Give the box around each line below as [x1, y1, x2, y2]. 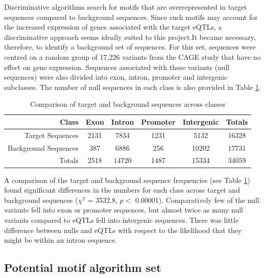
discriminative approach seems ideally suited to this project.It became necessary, [4, 31, 256, 42]
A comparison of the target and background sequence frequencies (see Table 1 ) [4, 174, 250, 185]
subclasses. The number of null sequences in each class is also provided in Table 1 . [4, 81, 261, 92]
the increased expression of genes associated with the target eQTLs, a [4, 21, 222, 32]
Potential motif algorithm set [4, 260, 161, 275]
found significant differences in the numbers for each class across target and [4, 184, 240, 195]
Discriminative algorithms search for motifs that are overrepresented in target [4, 2, 247, 12]
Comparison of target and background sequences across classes [30, 99, 226, 109]
